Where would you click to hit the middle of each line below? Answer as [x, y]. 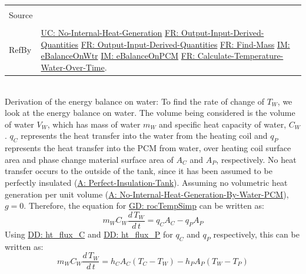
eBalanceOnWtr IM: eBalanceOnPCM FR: [118, 56]
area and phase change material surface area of [89, 159]
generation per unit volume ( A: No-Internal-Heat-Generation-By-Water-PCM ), [147, 194]
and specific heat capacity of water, [223, 124]
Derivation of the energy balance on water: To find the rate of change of [134, 101]
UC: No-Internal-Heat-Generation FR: [110, 33]
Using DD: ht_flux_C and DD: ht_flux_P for [89, 234]
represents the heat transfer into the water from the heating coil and [144, 136]
